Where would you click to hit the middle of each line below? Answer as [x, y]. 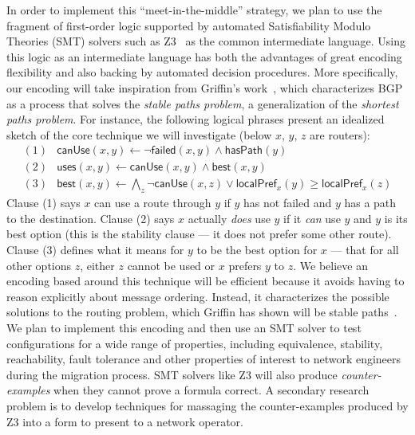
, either [97, 265]
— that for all [365, 250]
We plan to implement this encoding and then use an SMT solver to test [184, 327]
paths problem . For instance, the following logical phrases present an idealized [196, 119]
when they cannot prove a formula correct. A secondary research [211, 390]
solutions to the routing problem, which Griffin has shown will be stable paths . [202, 312]
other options [39, 265]
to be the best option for [257, 250]
